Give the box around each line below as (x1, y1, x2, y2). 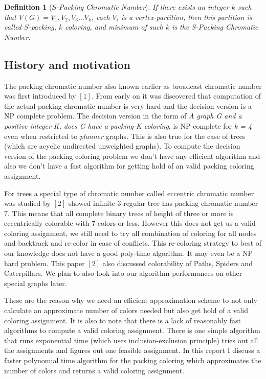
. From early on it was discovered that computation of (91, 90, 261, 101)
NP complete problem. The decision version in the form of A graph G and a (4, 110, 242, 121)
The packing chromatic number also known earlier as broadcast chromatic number (4, 80, 262, 91)
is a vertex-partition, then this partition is (121, 11, 252, 22)
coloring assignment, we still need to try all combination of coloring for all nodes (4, 227, 257, 238)
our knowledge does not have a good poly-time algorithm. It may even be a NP (4, 248, 253, 258)
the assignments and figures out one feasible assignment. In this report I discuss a (4, 345, 260, 356)
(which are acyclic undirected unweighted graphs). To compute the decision (4, 140, 240, 151)
